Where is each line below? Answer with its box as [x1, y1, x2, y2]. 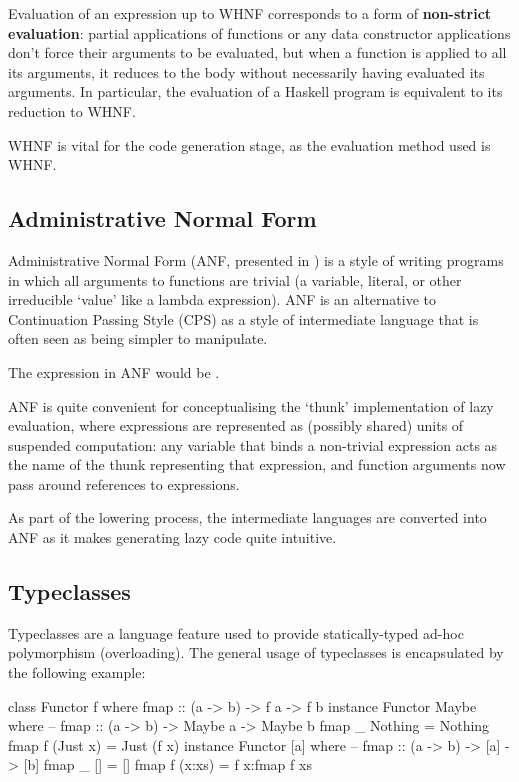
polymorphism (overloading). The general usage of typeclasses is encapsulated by [8, 642, 504, 663]
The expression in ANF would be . [8, 361, 220, 382]
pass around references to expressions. [8, 473, 240, 494]
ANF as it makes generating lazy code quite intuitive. [8, 527, 337, 548]
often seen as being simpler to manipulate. [8, 328, 268, 349]
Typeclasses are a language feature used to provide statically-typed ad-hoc [8, 622, 464, 643]
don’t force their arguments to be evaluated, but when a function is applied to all [8, 42, 507, 63]
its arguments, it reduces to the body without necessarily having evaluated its [8, 61, 485, 82]
